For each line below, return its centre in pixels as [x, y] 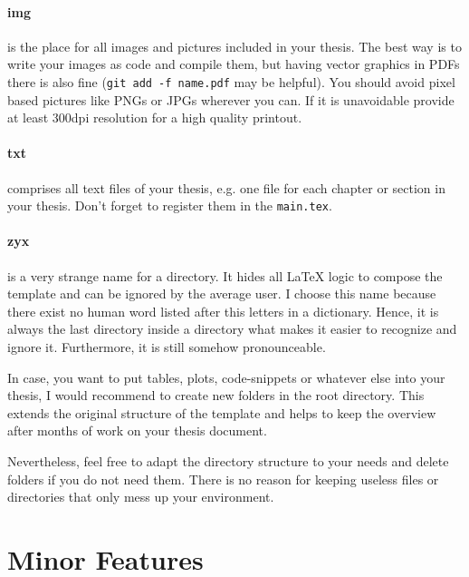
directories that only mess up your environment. [141, 497]
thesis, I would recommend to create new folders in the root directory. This [216, 395]
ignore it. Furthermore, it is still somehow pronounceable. [167, 347]
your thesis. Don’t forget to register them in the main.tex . [170, 205]
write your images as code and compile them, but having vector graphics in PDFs [234, 64]
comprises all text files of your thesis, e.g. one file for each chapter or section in [226, 187]
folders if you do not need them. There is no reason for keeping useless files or [223, 479]
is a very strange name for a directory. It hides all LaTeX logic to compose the [225, 275]
